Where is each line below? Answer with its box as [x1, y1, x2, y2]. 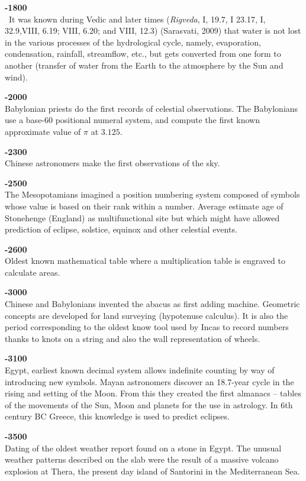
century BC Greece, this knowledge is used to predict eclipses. [5, 410, 230, 422]
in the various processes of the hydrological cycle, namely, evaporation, [5, 35, 261, 48]
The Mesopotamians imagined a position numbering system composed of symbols [5, 188, 300, 201]
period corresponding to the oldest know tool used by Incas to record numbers [5, 321, 289, 333]
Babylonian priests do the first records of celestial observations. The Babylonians [5, 102, 298, 114]
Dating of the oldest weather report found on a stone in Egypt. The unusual [5, 441, 282, 454]
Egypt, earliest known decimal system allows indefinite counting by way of [5, 364, 275, 376]
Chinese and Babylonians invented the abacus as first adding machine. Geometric [5, 298, 300, 310]
